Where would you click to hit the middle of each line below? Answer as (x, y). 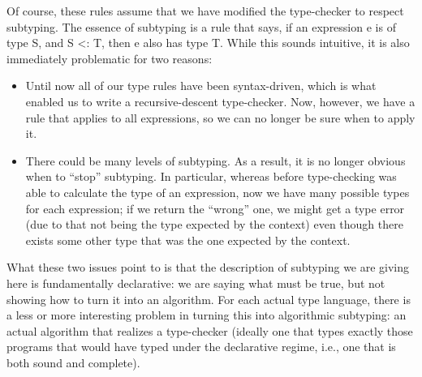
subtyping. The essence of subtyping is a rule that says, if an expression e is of (201, 26)
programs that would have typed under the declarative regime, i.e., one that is (201, 347)
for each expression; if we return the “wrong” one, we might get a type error (215, 208)
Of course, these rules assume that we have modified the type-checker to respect (205, 11)
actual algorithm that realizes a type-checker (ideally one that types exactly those (210, 330)
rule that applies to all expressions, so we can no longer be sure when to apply (220, 117)
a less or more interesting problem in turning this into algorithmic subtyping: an (207, 315)
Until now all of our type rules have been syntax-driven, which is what (201, 86)
